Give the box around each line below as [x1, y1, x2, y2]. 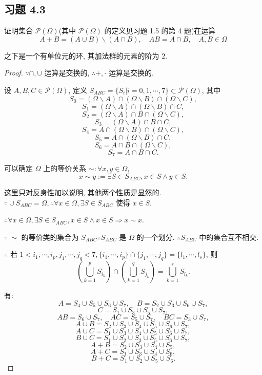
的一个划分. [136, 231, 175, 242]
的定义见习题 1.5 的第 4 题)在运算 [104, 25, 216, 36]
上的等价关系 [43, 163, 87, 174]
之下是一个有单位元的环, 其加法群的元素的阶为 [4, 50, 159, 61]
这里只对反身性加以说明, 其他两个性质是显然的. [4, 187, 162, 198]
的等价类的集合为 [21, 231, 79, 242]
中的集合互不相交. [199, 231, 259, 242]
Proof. [4, 67, 23, 78]
